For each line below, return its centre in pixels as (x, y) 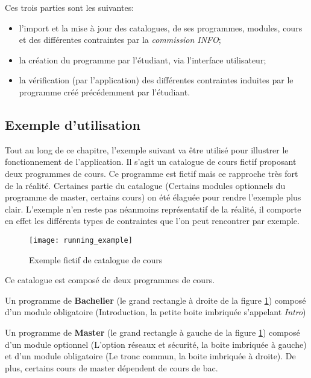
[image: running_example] (81, 240)
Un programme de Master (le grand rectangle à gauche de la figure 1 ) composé (152, 332)
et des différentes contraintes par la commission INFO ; (120, 40)
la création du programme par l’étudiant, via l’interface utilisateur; (143, 59)
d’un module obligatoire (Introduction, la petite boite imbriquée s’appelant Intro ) (155, 312)
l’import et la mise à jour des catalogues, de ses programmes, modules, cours (161, 27)
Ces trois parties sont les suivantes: (70, 7)
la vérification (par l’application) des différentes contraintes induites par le (156, 80)
